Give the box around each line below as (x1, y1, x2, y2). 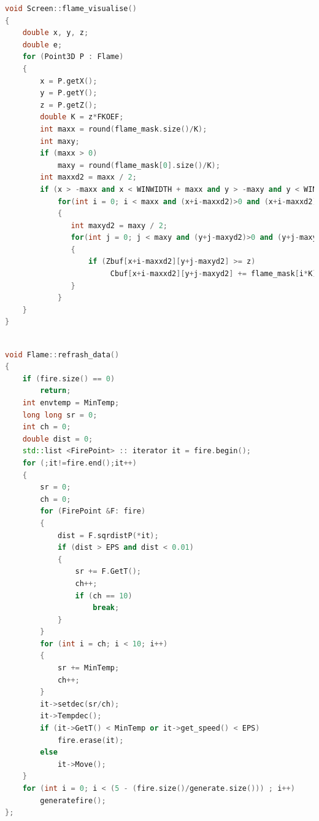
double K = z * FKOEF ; (40, 113, 124, 122)
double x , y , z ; (22, 28, 89, 38)
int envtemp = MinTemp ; (22, 399, 120, 407)
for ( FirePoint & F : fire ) (40, 507, 146, 516)
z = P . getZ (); (40, 100, 98, 109)
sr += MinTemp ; (57, 664, 120, 673)
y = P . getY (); (40, 89, 98, 98)
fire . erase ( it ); (57, 736, 124, 745)
